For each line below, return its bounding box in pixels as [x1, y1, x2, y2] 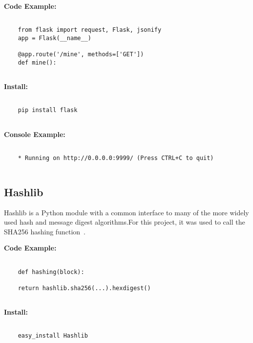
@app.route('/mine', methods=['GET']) [18, 51, 144, 58]
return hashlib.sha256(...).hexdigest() [18, 284, 151, 292]
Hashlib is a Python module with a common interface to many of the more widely [4, 207, 249, 217]
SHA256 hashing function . [4, 226, 85, 236]
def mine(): [18, 59, 57, 66]
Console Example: [4, 129, 65, 139]
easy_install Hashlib [18, 332, 88, 340]
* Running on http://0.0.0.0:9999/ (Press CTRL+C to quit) [18, 155, 214, 161]
